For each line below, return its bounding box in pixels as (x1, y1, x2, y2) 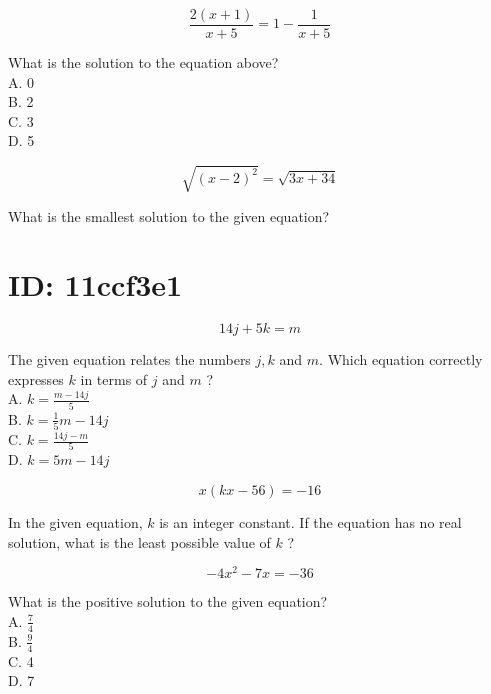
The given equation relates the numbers (8, 349, 251, 370)
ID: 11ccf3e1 (8, 264, 183, 305)
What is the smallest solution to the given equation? (8, 205, 330, 226)
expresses (8, 368, 64, 389)
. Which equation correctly (319, 349, 483, 370)
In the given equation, (8, 512, 143, 533)
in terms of (80, 368, 148, 389)
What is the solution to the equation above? (8, 52, 279, 73)
